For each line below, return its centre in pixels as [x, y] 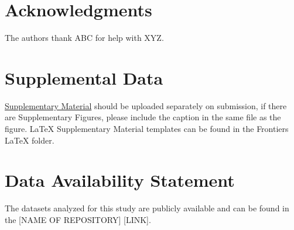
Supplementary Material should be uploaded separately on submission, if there [146, 105]
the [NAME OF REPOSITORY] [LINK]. [78, 219]
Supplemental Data [84, 77]
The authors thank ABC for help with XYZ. [84, 38]
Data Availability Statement [120, 180]
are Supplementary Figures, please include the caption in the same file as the [143, 117]
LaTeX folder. [30, 140]
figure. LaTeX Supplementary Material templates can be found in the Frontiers [147, 129]
